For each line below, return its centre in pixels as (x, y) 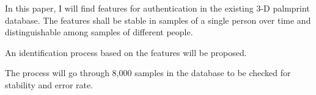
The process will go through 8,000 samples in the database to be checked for (148, 73)
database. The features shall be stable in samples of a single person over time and (158, 20)
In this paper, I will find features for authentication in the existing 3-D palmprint (157, 8)
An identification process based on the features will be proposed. (126, 52)
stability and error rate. (49, 84)
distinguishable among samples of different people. (99, 32)
